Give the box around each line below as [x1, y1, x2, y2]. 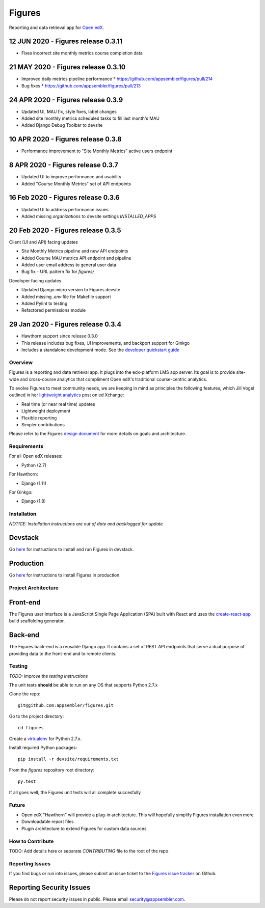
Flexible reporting [21, 415, 57, 421]
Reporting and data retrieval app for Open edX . [9, 25, 104, 30]
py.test [18, 778, 36, 784]
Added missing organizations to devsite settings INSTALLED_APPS [21, 213, 157, 219]
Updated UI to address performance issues [21, 206, 109, 212]
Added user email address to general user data [21, 262, 116, 268]
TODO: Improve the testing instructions [9, 673, 88, 679]
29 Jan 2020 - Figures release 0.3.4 [9, 320, 122, 329]
